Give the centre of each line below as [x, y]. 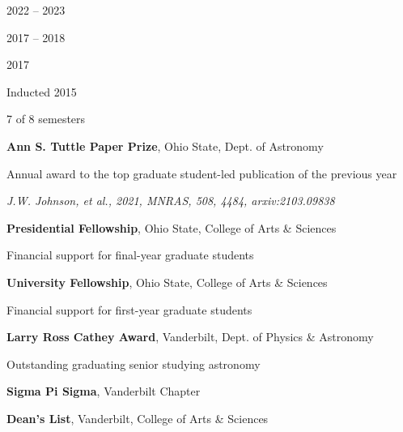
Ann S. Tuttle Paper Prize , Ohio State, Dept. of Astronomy [165, 145]
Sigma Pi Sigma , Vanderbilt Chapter [104, 391]
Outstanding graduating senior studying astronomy [134, 364]
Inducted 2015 [42, 91]
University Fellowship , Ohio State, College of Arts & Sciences [167, 282]
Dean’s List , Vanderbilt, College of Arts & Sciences [138, 418]
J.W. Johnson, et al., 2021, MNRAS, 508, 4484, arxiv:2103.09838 [171, 201]
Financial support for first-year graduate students [129, 309]
